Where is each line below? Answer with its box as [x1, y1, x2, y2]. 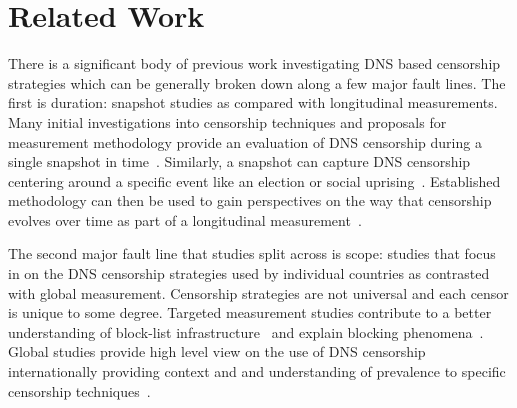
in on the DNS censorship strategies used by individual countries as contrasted [8, 263, 490, 284]
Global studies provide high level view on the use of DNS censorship [8, 341, 426, 362]
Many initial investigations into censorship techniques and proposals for [8, 111, 447, 132]
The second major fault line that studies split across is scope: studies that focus [8, 243, 496, 264]
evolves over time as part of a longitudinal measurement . [8, 209, 362, 230]
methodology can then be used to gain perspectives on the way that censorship [8, 190, 492, 211]
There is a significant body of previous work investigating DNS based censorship [8, 53, 501, 74]
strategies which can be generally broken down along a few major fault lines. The [8, 72, 506, 93]
